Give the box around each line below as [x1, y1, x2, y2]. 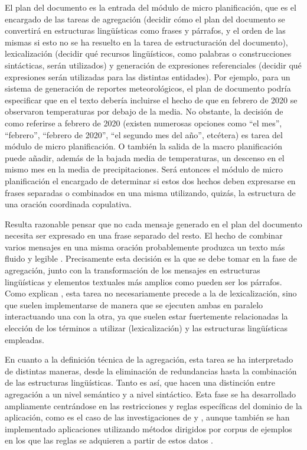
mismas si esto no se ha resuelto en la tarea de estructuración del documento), [5, 35, 288, 48]
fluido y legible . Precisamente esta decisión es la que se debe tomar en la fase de [5, 252, 297, 265]
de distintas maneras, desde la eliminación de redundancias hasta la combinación [5, 364, 297, 377]
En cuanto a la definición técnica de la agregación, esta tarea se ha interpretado [5, 353, 293, 366]
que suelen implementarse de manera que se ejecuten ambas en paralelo [5, 298, 263, 311]
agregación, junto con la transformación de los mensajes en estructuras [5, 264, 260, 276]
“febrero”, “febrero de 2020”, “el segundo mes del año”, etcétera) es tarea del [5, 128, 283, 141]
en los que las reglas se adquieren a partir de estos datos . [5, 434, 213, 446]
